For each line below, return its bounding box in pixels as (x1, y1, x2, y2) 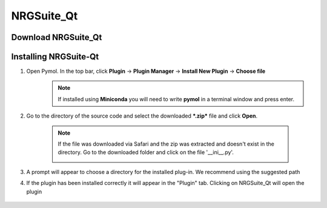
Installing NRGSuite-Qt (11, 52, 99, 62)
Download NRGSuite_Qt (11, 32, 102, 42)
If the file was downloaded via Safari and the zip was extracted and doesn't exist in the (58, 140, 275, 148)
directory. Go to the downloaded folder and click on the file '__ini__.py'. (58, 149, 234, 156)
